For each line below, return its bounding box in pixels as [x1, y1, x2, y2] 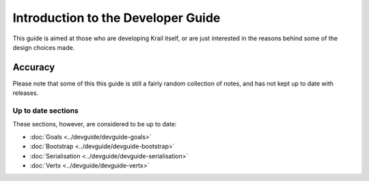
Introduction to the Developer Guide [12, 10, 221, 25]
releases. [12, 89, 39, 97]
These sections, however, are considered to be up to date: [12, 120, 177, 128]
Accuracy [12, 61, 55, 73]
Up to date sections [12, 106, 79, 115]
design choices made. [12, 43, 75, 51]
